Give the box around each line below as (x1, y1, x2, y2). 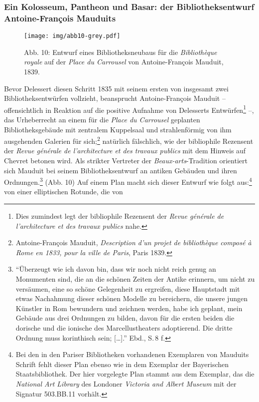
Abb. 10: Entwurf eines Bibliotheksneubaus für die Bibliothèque (24, 46, 217, 57)
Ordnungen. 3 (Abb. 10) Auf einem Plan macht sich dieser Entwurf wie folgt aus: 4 (4, 175, 252, 187)
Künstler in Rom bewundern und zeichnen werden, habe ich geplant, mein (15, 303, 243, 313)
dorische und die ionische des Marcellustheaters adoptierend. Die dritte (15, 323, 233, 333)
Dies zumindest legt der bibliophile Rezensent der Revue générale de (15, 211, 224, 221)
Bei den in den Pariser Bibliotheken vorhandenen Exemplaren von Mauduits (15, 349, 249, 360)
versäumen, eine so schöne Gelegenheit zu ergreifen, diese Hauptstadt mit (15, 283, 240, 294)
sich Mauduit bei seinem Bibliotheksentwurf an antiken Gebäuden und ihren (4, 165, 237, 175)
